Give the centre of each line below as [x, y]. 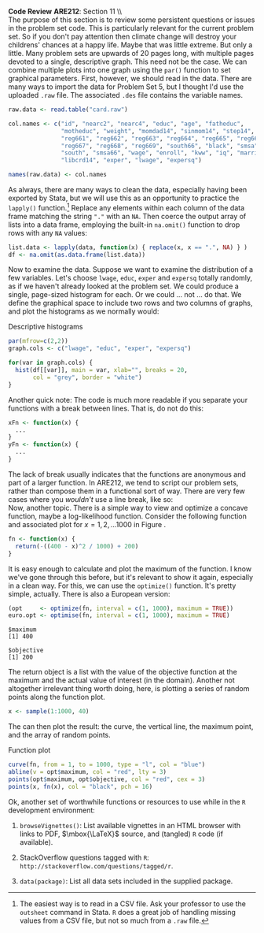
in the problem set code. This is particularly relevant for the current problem [131, 28]
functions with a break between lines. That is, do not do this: [106, 408]
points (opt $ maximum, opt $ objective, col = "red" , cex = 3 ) [107, 779]
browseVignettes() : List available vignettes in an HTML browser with [130, 825]
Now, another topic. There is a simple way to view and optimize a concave [128, 507]
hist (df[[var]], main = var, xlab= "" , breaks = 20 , [102, 370]
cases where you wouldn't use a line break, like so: [91, 499]
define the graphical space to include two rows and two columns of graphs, [130, 303]
